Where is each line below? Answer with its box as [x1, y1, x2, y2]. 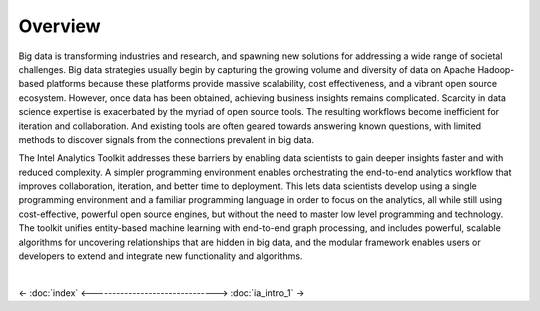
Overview [18, 15, 101, 37]
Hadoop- [477, 63, 515, 75]
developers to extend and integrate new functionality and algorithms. [18, 250, 303, 262]
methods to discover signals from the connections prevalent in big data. [18, 133, 315, 145]
